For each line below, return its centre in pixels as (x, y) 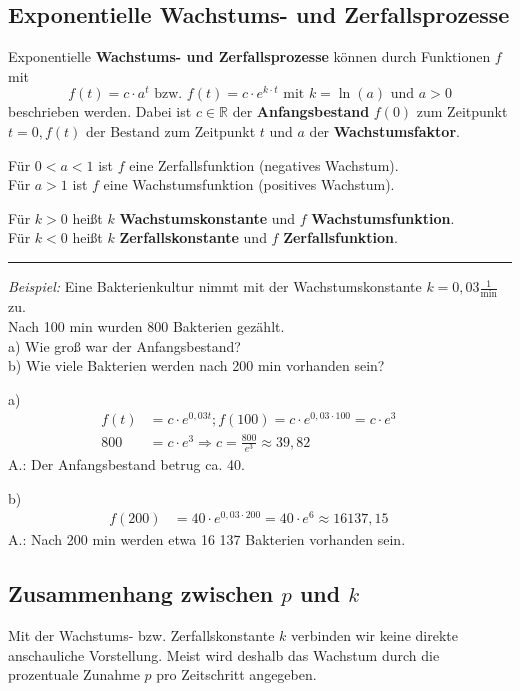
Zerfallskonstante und (193, 237)
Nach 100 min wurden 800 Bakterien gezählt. (146, 325)
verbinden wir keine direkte (374, 635)
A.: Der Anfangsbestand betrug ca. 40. (126, 464)
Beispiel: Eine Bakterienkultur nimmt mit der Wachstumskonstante (215, 286)
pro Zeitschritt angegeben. (236, 674)
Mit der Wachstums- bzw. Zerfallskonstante (141, 635)
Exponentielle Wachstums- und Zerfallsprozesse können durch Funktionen (249, 56)
